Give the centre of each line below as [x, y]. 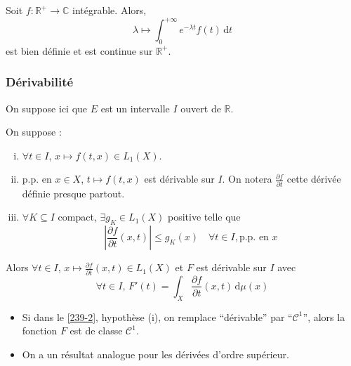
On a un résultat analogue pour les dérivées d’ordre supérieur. [155, 354]
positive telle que [204, 217]
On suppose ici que [47, 108]
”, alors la [324, 316]
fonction [40, 331]
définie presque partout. [73, 193]
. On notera [247, 179]
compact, [77, 217]
